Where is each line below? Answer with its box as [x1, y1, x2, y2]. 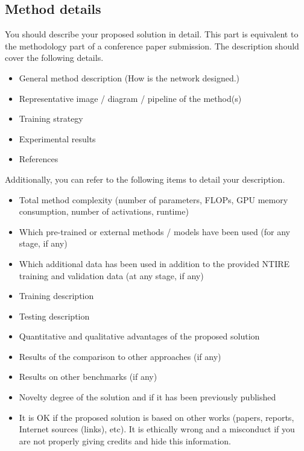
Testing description [19, 309, 90, 322]
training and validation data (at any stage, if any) [19, 269, 204, 282]
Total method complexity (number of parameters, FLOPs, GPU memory [19, 193, 288, 206]
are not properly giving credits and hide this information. [19, 434, 231, 447]
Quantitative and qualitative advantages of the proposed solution [19, 330, 260, 342]
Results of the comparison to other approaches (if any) [19, 350, 221, 362]
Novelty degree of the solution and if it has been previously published [19, 391, 276, 403]
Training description [19, 289, 94, 302]
